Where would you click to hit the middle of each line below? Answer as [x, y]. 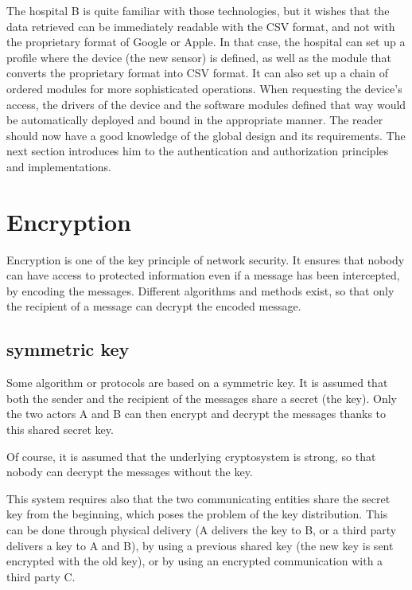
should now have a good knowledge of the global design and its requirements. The [206, 135]
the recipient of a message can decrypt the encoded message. [154, 306]
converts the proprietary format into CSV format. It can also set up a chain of [197, 73]
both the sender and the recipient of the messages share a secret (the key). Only [202, 398]
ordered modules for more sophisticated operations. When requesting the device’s [204, 88]
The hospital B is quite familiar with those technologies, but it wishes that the [198, 10]
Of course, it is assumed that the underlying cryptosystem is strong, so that [191, 456]
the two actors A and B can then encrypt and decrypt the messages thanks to [196, 414]
